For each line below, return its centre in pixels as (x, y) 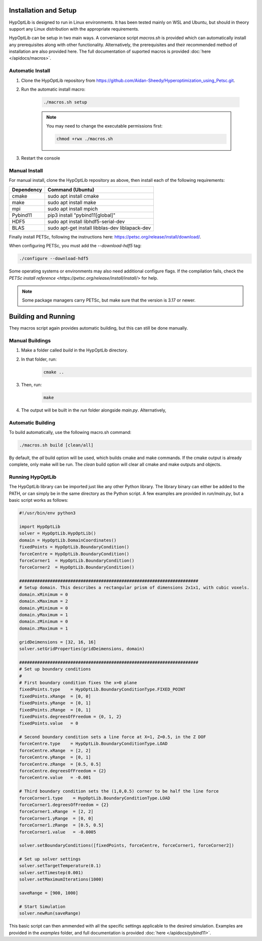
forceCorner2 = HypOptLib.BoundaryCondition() (77, 567)
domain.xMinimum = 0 (43, 594)
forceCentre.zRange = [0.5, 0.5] (60, 764)
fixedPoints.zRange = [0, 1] (55, 710)
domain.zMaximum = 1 (43, 628)
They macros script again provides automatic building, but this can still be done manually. (98, 328)
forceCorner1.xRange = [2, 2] (57, 812)
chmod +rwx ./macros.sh (85, 139)
